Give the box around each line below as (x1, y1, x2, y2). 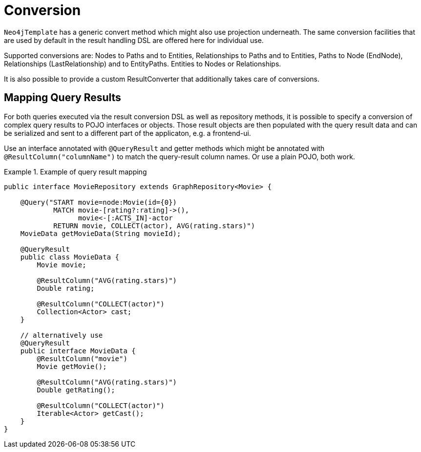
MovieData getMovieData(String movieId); (20, 229, 181, 237)
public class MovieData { (20, 253, 120, 261)
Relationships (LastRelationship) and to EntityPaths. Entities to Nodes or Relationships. (4, 59, 281, 68)
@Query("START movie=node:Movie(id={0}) (20, 198, 177, 206)
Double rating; (37, 284, 95, 292)
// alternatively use (20, 331, 103, 339)
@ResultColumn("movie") (37, 354, 127, 363)
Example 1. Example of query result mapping (4, 167, 147, 176)
